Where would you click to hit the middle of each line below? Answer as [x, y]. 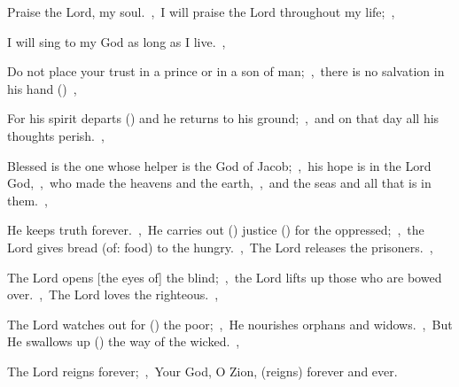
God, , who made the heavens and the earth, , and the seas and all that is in [219, 183]
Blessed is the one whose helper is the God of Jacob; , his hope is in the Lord [219, 165]
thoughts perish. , [56, 135]
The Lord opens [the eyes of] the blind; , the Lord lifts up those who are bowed [225, 277]
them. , [27, 200]
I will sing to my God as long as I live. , [117, 41]
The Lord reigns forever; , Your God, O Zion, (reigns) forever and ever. [202, 371]
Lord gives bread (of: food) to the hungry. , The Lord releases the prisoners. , [220, 247]
